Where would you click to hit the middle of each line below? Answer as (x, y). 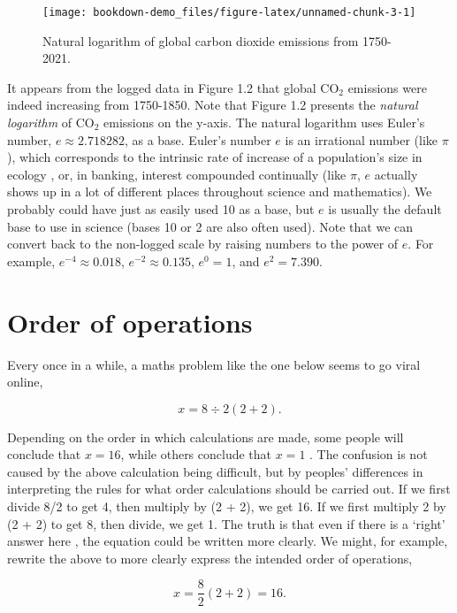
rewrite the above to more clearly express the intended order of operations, (210, 558)
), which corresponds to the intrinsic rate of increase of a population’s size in (215, 157)
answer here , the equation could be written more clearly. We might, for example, (228, 541)
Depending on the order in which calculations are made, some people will (206, 437)
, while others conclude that (196, 454)
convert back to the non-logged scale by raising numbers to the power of (203, 244)
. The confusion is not (369, 454)
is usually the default (385, 209)
